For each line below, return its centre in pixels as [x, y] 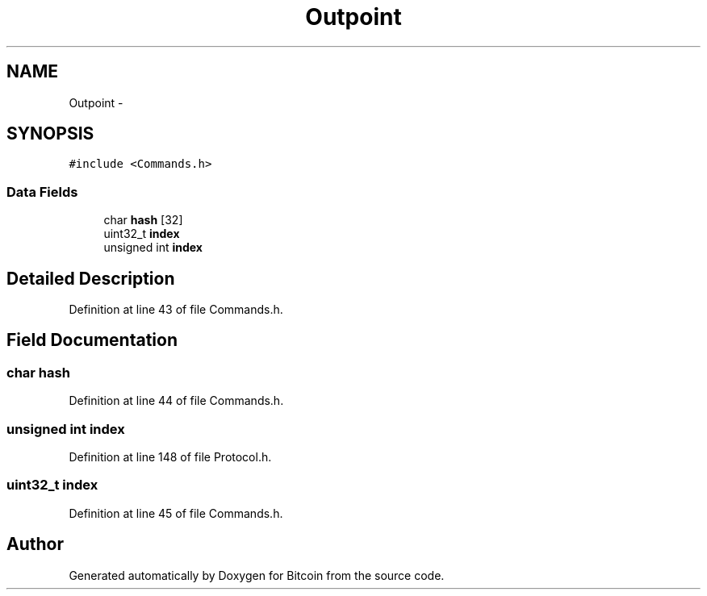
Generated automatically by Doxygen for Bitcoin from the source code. [257, 575]
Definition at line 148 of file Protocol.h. [170, 457]
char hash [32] [143, 220]
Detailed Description [91, 278]
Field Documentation [92, 340]
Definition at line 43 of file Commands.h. [176, 310]
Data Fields [42, 192]
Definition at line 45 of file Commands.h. [176, 513]
